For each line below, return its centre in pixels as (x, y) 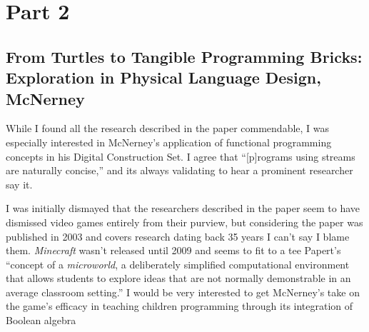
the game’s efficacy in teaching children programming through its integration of (180, 306)
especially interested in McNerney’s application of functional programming (169, 142)
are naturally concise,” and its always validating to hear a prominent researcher (180, 170)
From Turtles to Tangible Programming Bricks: (184, 56)
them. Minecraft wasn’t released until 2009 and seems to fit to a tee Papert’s (173, 250)
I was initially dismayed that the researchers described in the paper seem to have (183, 208)
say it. (19, 184)
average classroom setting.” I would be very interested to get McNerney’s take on (183, 292)
